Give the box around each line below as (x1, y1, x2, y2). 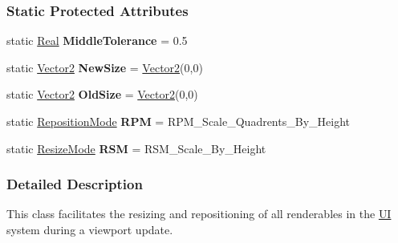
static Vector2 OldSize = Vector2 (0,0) (6, 86, 198, 103)
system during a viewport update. (6, 221, 173, 237)
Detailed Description (6, 174, 143, 194)
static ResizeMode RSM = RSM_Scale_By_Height (6, 140, 266, 156)
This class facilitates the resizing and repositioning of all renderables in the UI (6, 205, 392, 222)
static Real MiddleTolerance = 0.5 (6, 32, 188, 49)
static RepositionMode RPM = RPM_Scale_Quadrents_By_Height (6, 113, 350, 129)
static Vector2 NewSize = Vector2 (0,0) (6, 59, 203, 75)
